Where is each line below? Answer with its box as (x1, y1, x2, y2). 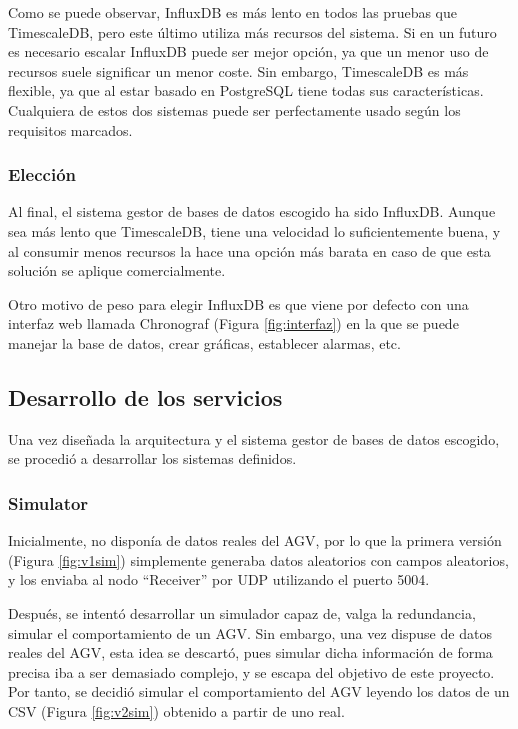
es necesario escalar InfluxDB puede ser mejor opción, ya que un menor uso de (8, 41, 489, 62)
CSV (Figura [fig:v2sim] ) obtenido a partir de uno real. (8, 700, 345, 721)
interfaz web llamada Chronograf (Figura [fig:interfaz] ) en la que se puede (8, 313, 459, 334)
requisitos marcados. (8, 119, 133, 140)
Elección (8, 162, 77, 187)
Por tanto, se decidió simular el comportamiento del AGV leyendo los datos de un (8, 681, 510, 702)
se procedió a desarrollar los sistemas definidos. (8, 448, 297, 469)
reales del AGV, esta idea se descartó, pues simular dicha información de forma (8, 642, 493, 663)
